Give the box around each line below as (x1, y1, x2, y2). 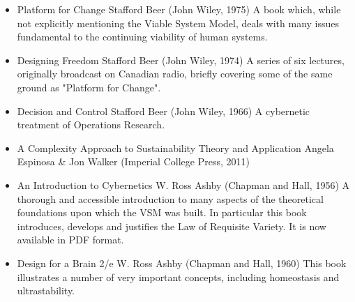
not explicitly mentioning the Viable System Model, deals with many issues (17, 15, 340, 30)
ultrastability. (17, 283, 75, 298)
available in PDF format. (17, 232, 124, 247)
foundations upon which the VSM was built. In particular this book (17, 205, 307, 220)
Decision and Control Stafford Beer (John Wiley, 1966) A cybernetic (17, 103, 310, 118)
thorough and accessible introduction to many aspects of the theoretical (17, 191, 324, 206)
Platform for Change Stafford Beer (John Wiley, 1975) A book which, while (17, 2, 341, 16)
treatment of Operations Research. (17, 117, 165, 132)
